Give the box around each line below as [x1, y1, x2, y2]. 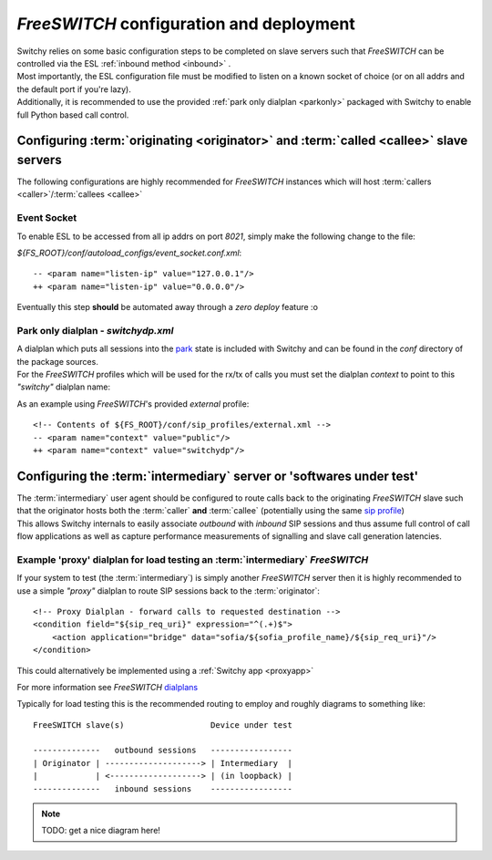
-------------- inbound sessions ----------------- [33, 783, 293, 793]
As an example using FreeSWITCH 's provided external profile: [16, 398, 250, 409]
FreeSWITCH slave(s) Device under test [33, 720, 293, 730]
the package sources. [16, 356, 99, 367]
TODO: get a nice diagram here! [41, 825, 161, 836]
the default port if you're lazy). [16, 83, 131, 95]
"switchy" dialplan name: [16, 381, 111, 392]
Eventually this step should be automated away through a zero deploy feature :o [16, 302, 319, 313]
